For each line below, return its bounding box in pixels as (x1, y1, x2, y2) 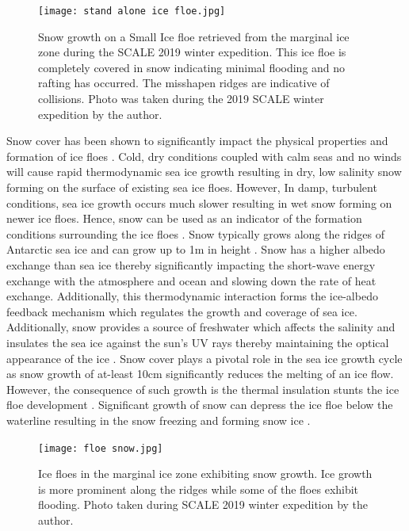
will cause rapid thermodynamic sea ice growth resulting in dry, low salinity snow (6, 163, 402, 180)
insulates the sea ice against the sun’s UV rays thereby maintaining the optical (6, 334, 389, 350)
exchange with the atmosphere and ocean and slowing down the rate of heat (6, 272, 377, 288)
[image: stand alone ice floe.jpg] (38, 6, 226, 17)
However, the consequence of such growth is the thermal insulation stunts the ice (6, 380, 399, 397)
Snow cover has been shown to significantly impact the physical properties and (6, 132, 388, 149)
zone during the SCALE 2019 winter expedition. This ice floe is (38, 44, 346, 60)
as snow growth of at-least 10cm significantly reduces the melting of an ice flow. (6, 365, 394, 382)
